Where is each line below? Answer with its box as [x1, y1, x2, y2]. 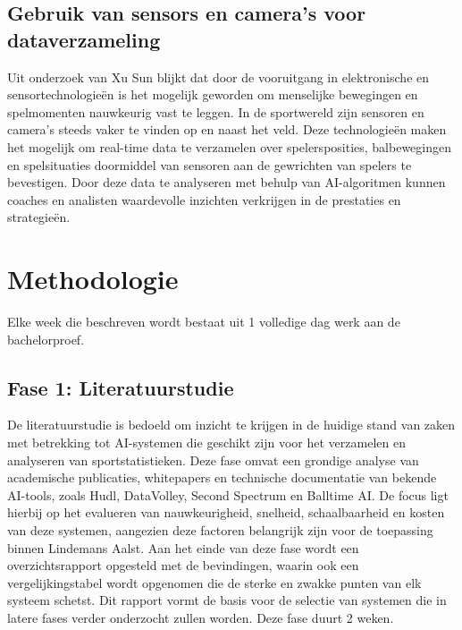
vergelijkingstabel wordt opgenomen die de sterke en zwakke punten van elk [7, 573, 422, 592]
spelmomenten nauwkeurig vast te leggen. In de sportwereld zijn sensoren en [7, 102, 424, 121]
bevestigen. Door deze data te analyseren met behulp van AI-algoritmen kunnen [7, 173, 446, 192]
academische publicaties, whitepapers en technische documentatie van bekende [7, 468, 437, 487]
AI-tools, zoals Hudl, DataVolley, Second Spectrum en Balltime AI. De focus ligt [7, 485, 449, 504]
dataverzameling [7, 25, 161, 53]
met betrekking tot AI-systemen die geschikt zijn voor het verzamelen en [7, 433, 406, 452]
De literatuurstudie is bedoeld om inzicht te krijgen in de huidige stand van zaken [7, 415, 456, 434]
